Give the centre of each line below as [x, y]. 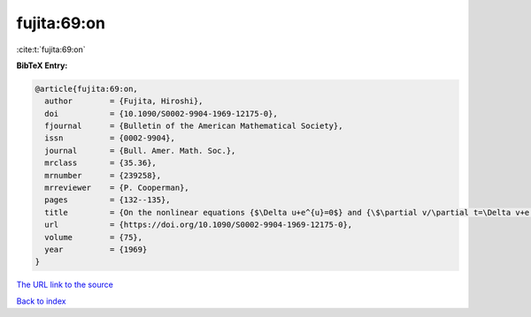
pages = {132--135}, [108, 200]
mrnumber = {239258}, [103, 175]
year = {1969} [96, 249]
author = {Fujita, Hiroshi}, [124, 101]
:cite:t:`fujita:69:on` [51, 49]
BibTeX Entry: [42, 65]
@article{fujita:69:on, [87, 89]
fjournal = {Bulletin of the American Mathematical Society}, [194, 126]
